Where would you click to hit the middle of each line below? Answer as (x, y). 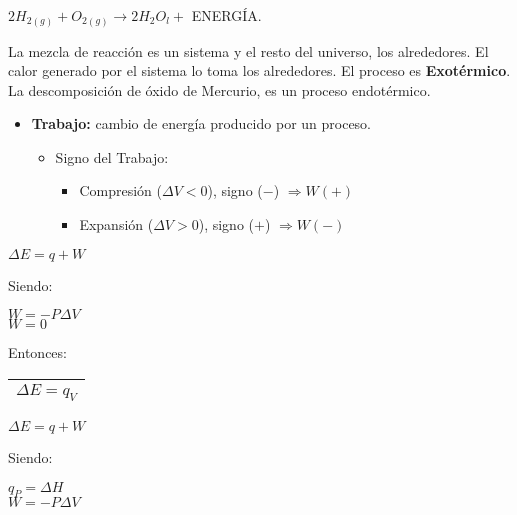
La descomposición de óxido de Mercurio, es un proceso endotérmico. (219, 89)
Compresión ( (120, 190)
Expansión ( (116, 224)
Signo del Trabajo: (112, 156)
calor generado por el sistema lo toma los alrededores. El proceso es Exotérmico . (259, 70)
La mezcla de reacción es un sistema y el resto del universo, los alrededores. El (248, 50)
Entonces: (37, 352)
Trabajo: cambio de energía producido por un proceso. (201, 123)
